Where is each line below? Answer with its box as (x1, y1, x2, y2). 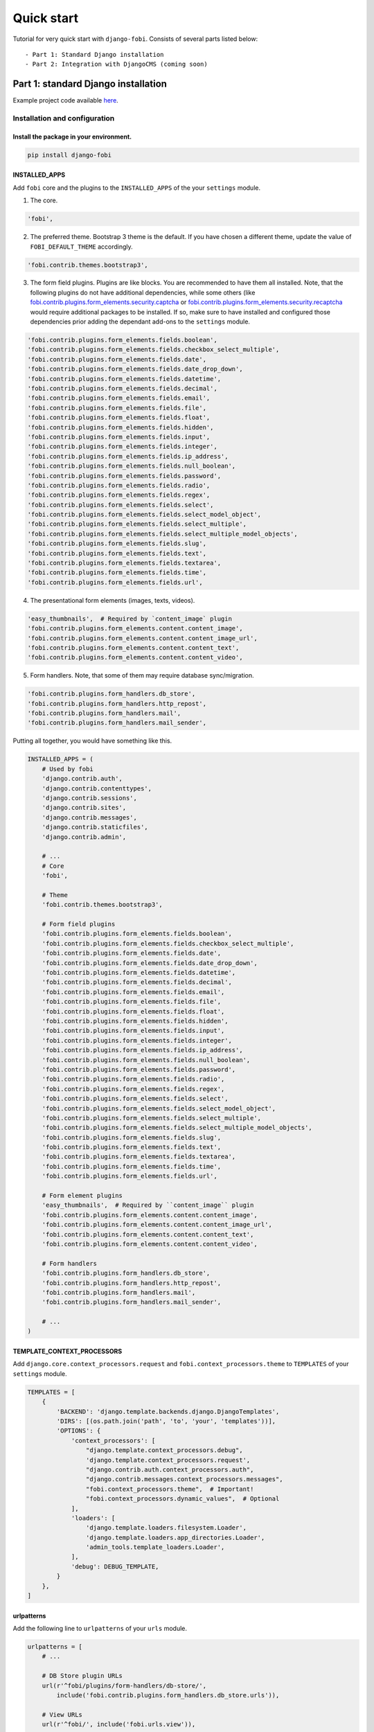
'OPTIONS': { (56, 1427, 101, 1435)
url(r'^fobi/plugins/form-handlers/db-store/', (42, 1681, 207, 1690)
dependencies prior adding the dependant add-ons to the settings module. (30, 317, 251, 326)
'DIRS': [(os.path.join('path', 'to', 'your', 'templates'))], (56, 1417, 276, 1425)
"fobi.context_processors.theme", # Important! (85, 1485, 254, 1493)
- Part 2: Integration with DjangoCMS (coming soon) (25, 60, 208, 69)
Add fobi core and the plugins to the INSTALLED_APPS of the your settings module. (12, 184, 261, 192)
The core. (30, 196, 58, 204)
